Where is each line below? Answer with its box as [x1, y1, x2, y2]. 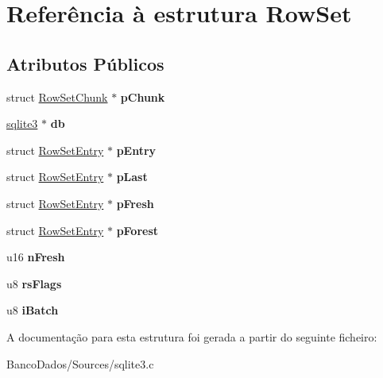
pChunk [120, 88, 165, 105]
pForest [116, 222, 159, 238]
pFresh [116, 195, 154, 211]
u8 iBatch [6, 302, 59, 318]
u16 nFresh [6, 249, 65, 265]
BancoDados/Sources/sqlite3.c [6, 355, 154, 372]
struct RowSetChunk [6, 88, 108, 105]
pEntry [116, 141, 157, 158]
